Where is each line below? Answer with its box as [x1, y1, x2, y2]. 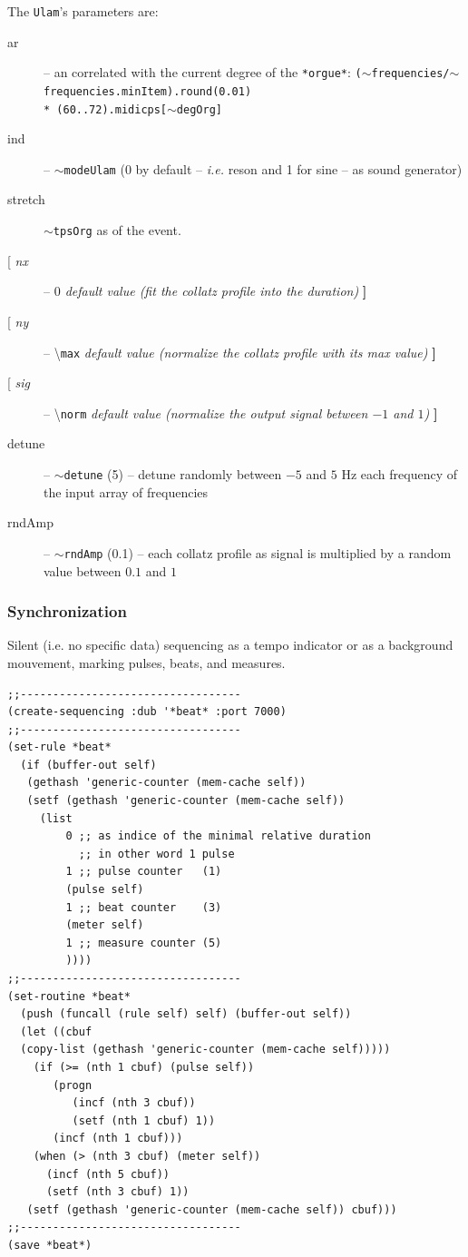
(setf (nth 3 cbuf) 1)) [45, 1185, 190, 1199]
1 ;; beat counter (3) [65, 900, 222, 914]
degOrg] [176, 103, 222, 116]
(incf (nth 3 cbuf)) [72, 1096, 196, 1110]
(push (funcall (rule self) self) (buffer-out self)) [20, 1007, 352, 1021]
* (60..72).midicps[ [44, 103, 168, 116]
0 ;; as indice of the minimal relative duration [65, 830, 371, 843]
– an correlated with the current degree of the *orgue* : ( [44, 63, 362, 82]
